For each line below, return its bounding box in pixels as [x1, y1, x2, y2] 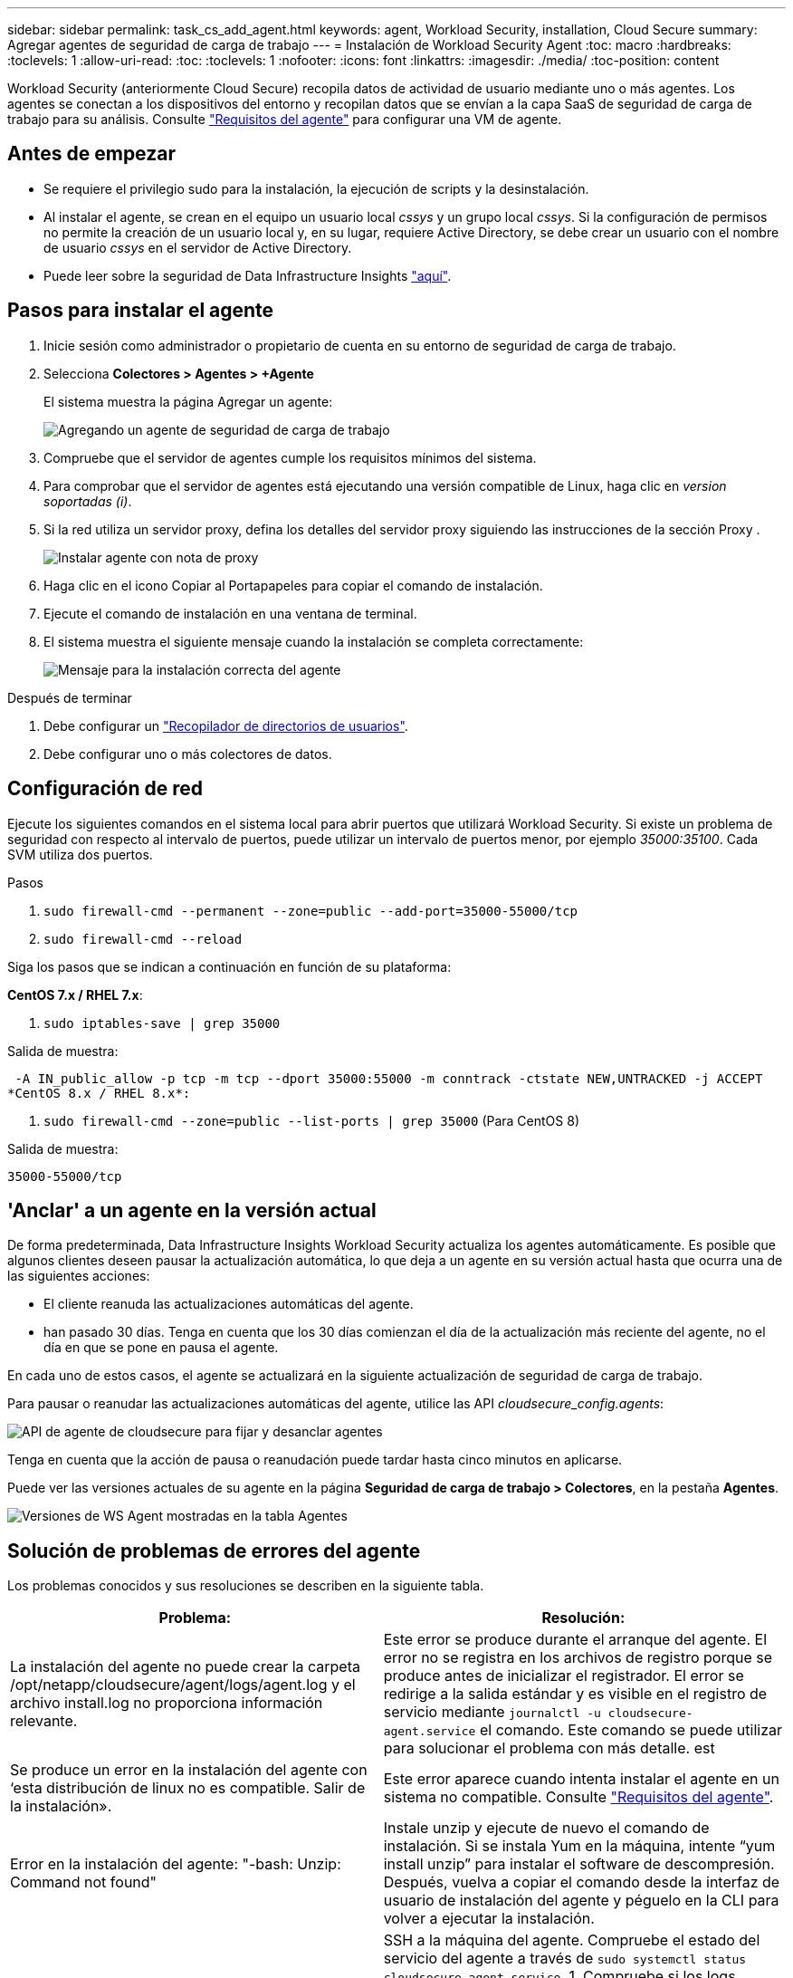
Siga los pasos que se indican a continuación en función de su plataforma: [7, 958, 452, 975]
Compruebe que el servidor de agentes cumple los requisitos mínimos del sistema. [43, 449, 537, 466]
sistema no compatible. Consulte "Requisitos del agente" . [383, 1788, 774, 1807]
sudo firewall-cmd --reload [43, 931, 243, 946]
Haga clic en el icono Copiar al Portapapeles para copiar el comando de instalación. [43, 577, 543, 593]
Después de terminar [7, 689, 132, 706]
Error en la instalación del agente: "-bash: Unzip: [10, 1855, 341, 1874]
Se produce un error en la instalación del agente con [10, 1761, 368, 1780]
